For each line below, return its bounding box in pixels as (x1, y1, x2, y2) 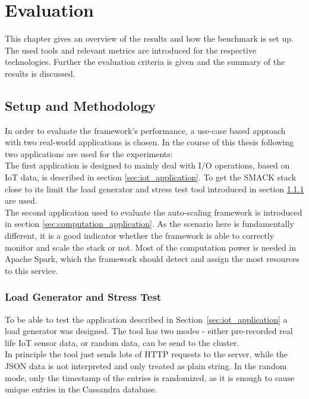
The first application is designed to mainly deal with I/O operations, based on (5, 159, 290, 172)
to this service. (5, 264, 58, 276)
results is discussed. (5, 67, 75, 79)
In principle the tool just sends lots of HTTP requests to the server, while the (5, 348, 288, 360)
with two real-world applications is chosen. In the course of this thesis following (5, 136, 294, 148)
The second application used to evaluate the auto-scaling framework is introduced (5, 205, 302, 218)
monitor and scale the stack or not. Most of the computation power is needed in (5, 241, 297, 253)
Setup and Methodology (5, 96, 156, 114)
